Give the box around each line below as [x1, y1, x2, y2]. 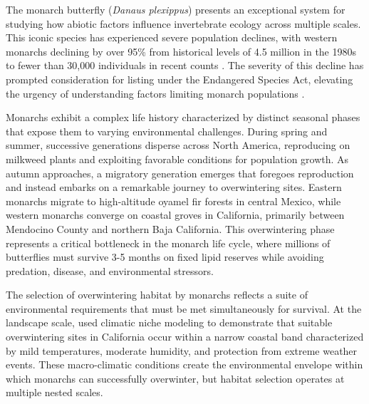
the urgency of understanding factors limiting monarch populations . [6, 86, 305, 100]
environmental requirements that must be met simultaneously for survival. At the [6, 301, 362, 316]
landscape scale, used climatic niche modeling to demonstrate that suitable [6, 315, 333, 330]
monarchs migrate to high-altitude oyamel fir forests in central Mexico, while [6, 193, 341, 208]
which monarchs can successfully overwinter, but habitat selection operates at [6, 371, 345, 385]
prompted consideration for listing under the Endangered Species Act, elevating [6, 71, 353, 86]
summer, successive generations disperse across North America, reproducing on [6, 138, 350, 152]
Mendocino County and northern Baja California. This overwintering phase [6, 221, 335, 236]
